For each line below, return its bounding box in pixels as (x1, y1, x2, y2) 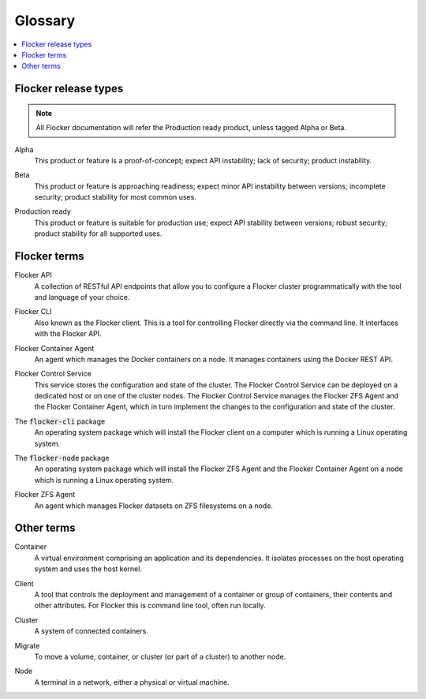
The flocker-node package (14, 454, 110, 463)
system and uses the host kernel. (34, 564, 142, 574)
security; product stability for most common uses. (34, 193, 196, 202)
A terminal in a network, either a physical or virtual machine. (34, 677, 230, 686)
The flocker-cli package (14, 417, 106, 426)
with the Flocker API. (34, 329, 102, 338)
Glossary (14, 12, 76, 29)
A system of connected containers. (34, 626, 149, 636)
